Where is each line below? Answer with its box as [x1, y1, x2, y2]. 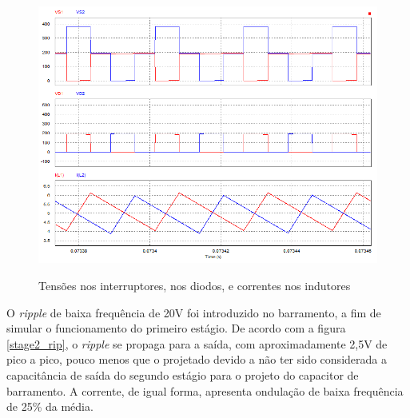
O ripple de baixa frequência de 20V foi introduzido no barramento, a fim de [6, 304, 381, 320]
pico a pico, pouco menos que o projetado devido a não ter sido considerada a [6, 351, 387, 368]
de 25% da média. [6, 398, 94, 415]
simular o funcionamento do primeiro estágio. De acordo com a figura [6, 320, 346, 336]
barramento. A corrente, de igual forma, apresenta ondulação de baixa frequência [6, 382, 404, 399]
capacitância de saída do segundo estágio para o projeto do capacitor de [6, 367, 359, 384]
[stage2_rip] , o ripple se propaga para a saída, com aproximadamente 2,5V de [6, 335, 388, 352]
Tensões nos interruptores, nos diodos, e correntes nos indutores [38, 277, 351, 294]
